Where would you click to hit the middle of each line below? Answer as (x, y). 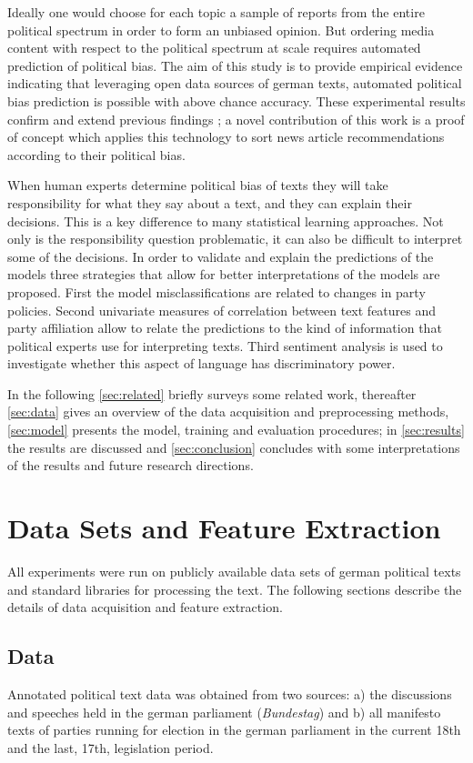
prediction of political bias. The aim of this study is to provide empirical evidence (235, 65)
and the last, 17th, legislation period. (111, 747)
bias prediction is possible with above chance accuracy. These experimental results (236, 100)
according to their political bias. (96, 154)
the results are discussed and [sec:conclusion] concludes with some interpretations (234, 447)
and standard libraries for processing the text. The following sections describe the (235, 589)
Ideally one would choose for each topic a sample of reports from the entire (216, 12)
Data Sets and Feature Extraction (224, 528)
